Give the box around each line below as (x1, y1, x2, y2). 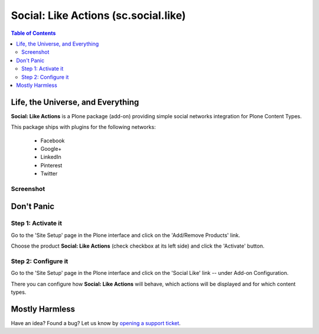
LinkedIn (40, 154, 61, 161)
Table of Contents (11, 30, 56, 37)
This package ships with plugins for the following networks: (11, 124, 156, 131)
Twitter (40, 170, 58, 177)
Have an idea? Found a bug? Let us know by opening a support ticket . (11, 320, 181, 327)
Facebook (40, 137, 65, 144)
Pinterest (40, 161, 63, 168)
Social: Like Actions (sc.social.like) (11, 9, 186, 22)
